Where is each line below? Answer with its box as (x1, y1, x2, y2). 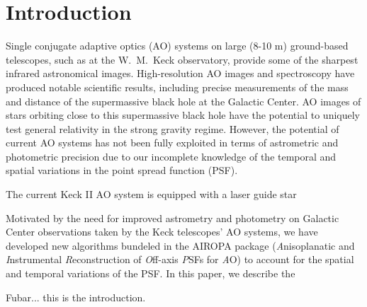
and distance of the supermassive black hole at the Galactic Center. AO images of (6, 93, 361, 108)
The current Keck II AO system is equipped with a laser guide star (6, 187, 297, 202)
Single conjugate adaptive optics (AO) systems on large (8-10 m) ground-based (6, 38, 349, 53)
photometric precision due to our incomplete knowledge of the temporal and (6, 149, 337, 163)
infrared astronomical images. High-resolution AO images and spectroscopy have (6, 66, 355, 81)
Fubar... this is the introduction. (6, 289, 146, 304)
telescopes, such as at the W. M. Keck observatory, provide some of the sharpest (6, 52, 358, 66)
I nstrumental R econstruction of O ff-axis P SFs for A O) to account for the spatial (6, 252, 354, 267)
